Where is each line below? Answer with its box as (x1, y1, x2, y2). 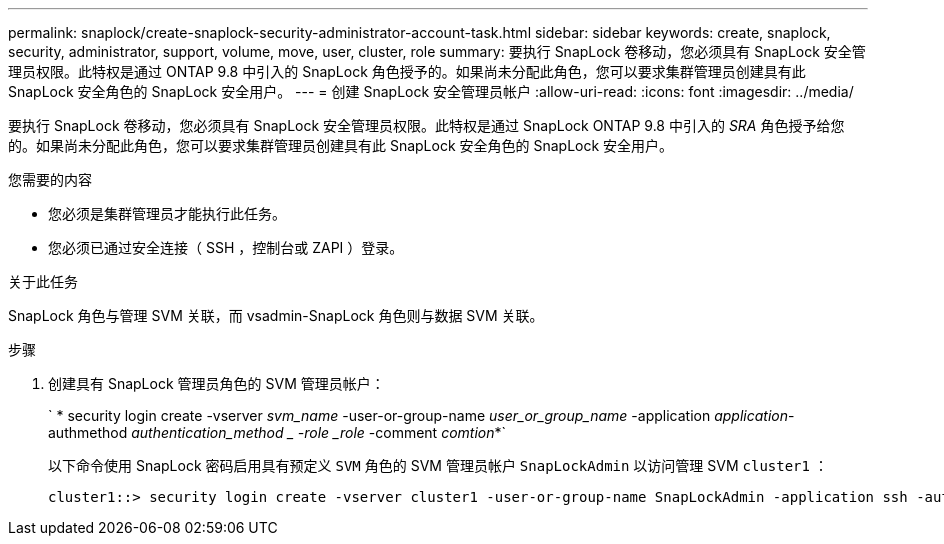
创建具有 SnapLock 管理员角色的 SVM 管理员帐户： (48, 375, 385, 392)
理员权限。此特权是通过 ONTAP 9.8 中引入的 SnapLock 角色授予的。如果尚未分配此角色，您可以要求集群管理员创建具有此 (8, 63, 806, 80)
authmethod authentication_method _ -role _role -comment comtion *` (48, 424, 507, 441)
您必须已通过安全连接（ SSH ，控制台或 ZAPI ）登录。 (48, 239, 404, 256)
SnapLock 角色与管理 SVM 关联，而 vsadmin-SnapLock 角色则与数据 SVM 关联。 (8, 307, 544, 324)
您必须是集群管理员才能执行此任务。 (48, 205, 286, 222)
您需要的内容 (8, 171, 92, 188)
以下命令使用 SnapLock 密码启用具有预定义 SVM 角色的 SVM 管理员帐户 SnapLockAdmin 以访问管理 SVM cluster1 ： (48, 457, 828, 474)
